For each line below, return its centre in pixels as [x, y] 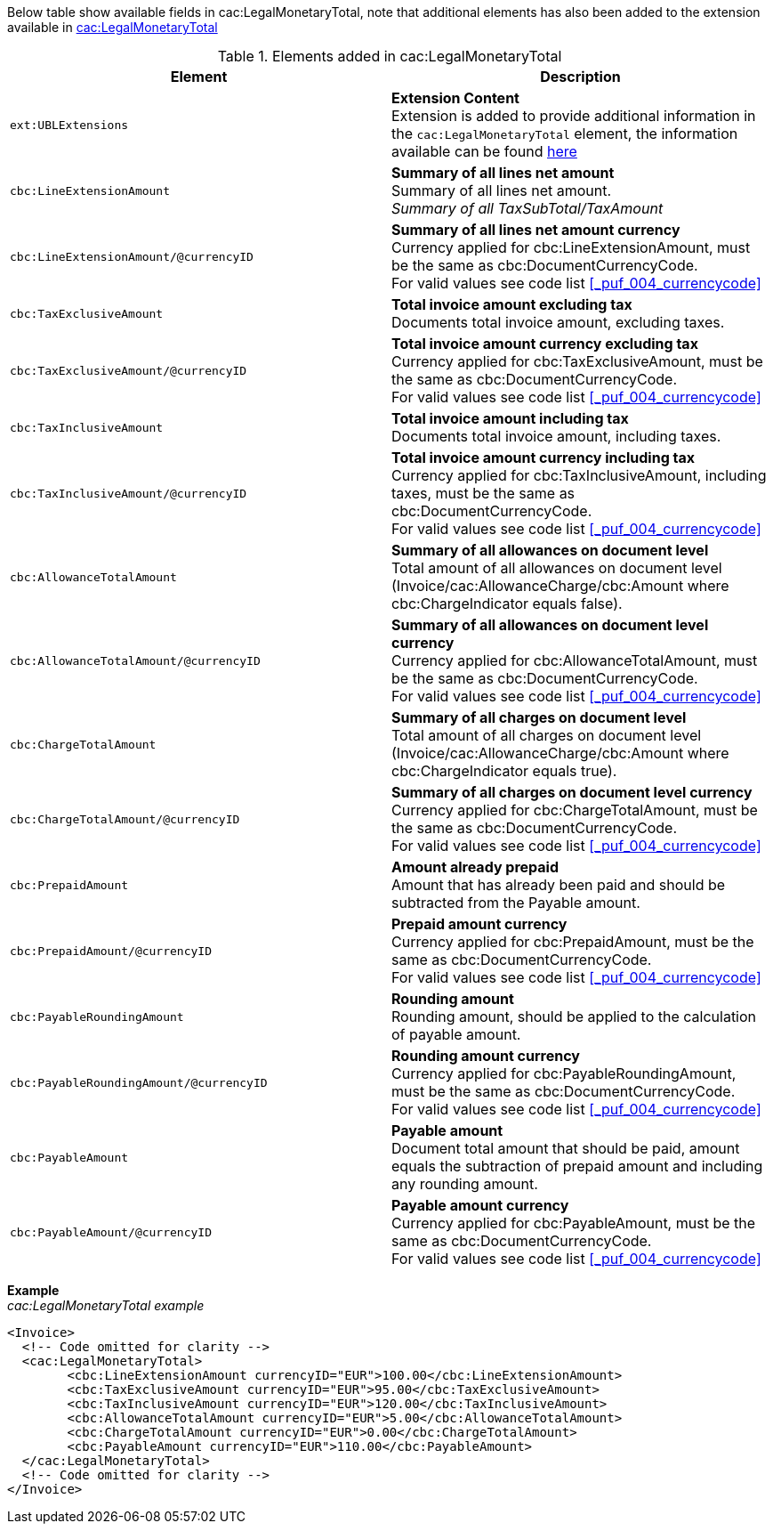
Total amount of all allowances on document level [557, 568]
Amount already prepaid [475, 867]
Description [580, 77]
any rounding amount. [465, 1184]
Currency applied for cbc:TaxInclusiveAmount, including [579, 475]
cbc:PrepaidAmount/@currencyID [111, 951]
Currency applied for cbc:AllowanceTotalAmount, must [575, 660]
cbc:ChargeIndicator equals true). [504, 771]
